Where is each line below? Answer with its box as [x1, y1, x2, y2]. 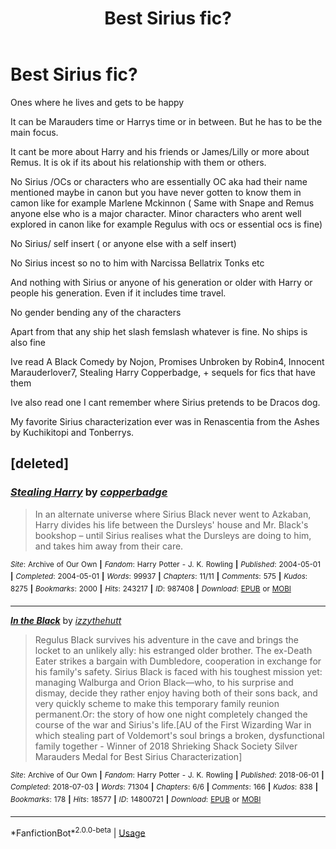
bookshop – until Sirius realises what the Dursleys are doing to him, [34, 529, 312, 541]
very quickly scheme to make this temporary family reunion [34, 697, 280, 709]
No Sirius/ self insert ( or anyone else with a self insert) [10, 237, 237, 249]
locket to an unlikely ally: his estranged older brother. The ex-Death [34, 644, 313, 656]
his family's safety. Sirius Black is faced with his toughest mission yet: [34, 665, 323, 677]
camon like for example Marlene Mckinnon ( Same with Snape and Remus [10, 197, 315, 209]
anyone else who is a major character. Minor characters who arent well [10, 207, 302, 219]
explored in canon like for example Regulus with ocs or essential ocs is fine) [10, 218, 323, 230]
